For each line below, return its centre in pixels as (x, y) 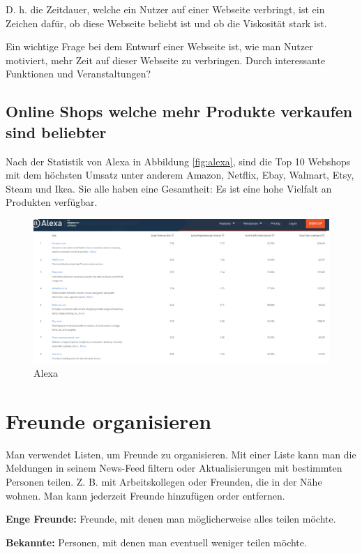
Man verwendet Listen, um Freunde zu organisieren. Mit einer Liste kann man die (181, 454)
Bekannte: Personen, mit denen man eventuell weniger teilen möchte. (156, 542)
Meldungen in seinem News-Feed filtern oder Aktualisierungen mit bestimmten (174, 468)
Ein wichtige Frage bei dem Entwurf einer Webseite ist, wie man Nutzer (159, 46)
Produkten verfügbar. (52, 202)
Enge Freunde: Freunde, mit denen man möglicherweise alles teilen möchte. (171, 519)
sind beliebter (56, 132)
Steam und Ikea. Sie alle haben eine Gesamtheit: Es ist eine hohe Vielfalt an (169, 188)
